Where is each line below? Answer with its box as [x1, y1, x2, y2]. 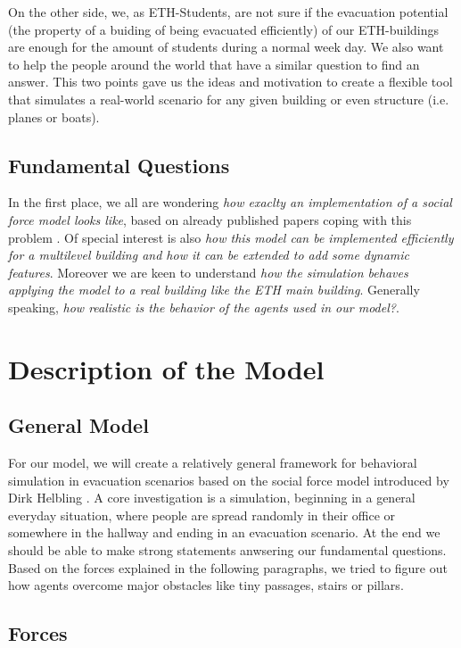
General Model [8, 411, 149, 439]
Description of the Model [8, 350, 325, 386]
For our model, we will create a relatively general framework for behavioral [8, 453, 417, 472]
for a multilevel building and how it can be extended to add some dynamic [8, 245, 410, 264]
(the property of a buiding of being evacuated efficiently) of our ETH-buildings [8, 20, 440, 38]
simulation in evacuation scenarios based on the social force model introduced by [8, 470, 449, 489]
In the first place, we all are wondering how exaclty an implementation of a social [8, 193, 452, 212]
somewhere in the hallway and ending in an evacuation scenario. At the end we [8, 523, 440, 542]
